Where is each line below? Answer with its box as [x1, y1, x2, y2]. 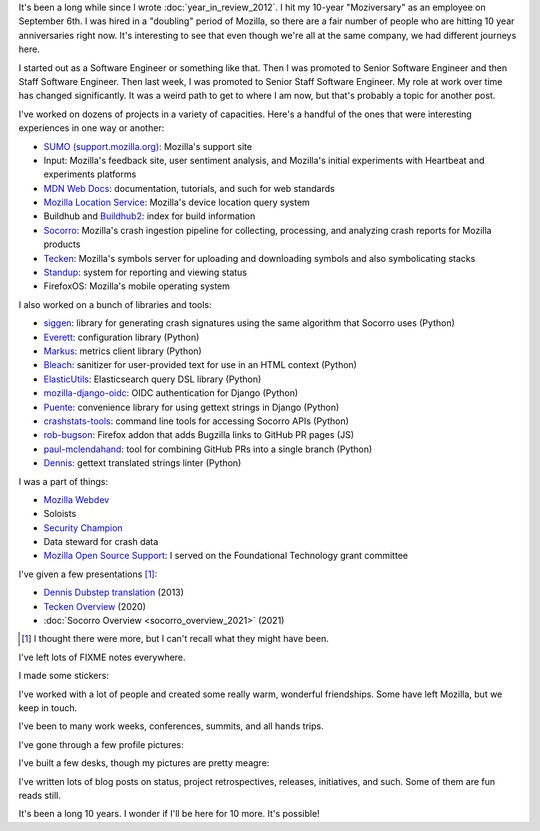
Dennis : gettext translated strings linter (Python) [43, 457, 242, 469]
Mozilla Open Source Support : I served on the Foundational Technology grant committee [43, 550, 409, 562]
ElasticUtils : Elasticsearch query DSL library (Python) [43, 373, 262, 385]
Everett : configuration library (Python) [43, 331, 200, 343]
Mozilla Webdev [43, 493, 110, 505]
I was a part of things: [18, 475, 109, 487]
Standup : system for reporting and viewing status [43, 266, 248, 279]
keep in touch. [18, 701, 78, 714]
